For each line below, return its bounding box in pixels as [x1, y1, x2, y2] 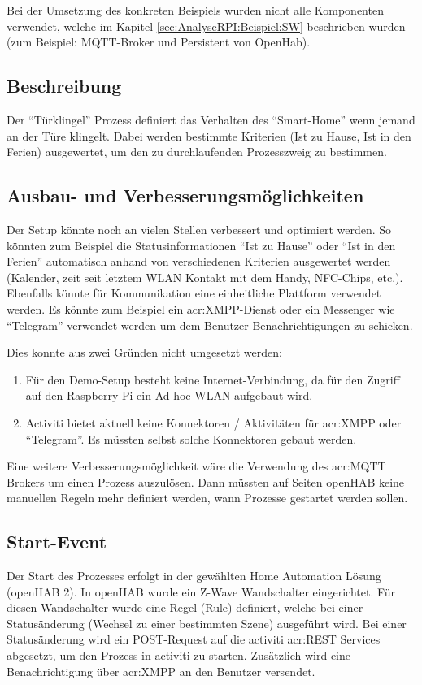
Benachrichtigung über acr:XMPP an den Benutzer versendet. [7, 662, 315, 679]
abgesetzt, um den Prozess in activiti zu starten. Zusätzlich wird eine [7, 647, 350, 664]
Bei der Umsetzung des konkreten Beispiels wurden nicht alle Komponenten [7, 2, 384, 18]
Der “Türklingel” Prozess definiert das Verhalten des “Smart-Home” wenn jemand [7, 111, 415, 128]
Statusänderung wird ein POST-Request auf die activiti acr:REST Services [7, 631, 381, 648]
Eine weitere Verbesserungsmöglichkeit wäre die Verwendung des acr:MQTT [7, 457, 386, 475]
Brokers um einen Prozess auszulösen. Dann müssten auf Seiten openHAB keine [7, 473, 405, 490]
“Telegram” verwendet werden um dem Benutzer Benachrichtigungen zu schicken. [7, 316, 413, 333]
